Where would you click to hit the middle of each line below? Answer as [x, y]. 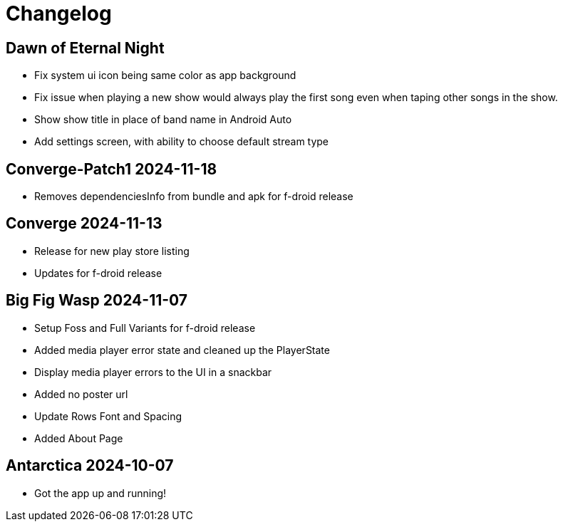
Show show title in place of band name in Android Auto [163, 120]
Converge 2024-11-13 [84, 224]
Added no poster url [81, 394]
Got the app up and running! [100, 493]
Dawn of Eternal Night [85, 48]
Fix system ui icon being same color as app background [165, 75]
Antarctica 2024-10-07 [90, 466]
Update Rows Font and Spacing [108, 416]
